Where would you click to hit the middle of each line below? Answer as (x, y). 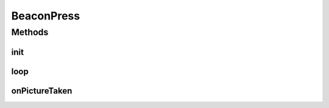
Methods (30, 32)
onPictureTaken (42, 91)
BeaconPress (46, 16)
